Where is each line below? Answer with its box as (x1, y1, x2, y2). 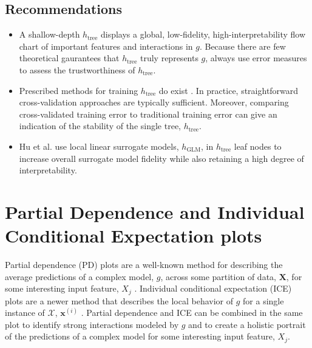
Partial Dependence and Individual (5, 199, 305, 224)
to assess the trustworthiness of (19, 63, 135, 76)
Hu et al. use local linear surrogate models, (19, 139, 179, 152)
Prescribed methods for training (19, 84, 138, 96)
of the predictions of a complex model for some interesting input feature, (5, 330, 275, 343)
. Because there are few (199, 39, 286, 52)
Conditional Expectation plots (5, 223, 262, 248)
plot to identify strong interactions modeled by (5, 318, 179, 330)
